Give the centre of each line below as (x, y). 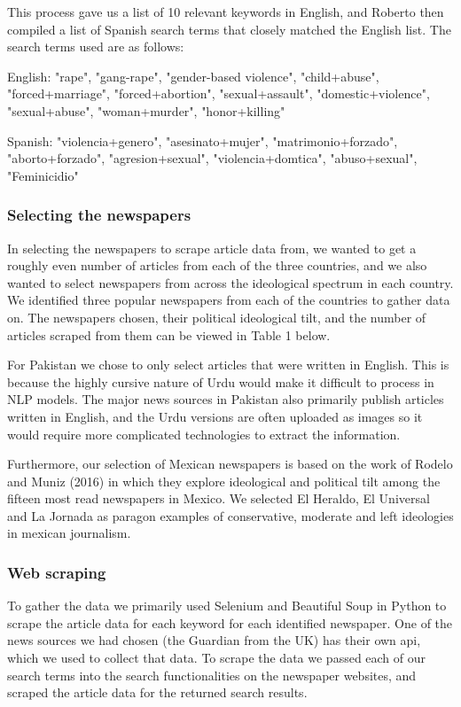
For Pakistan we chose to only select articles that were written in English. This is (228, 365)
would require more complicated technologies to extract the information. (204, 434)
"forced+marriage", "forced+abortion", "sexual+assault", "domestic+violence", (219, 93)
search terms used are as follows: (96, 47)
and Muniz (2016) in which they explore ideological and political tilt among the (224, 481)
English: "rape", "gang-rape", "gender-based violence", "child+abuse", (193, 76)
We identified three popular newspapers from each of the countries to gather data (229, 300)
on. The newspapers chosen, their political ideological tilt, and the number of (217, 317)
